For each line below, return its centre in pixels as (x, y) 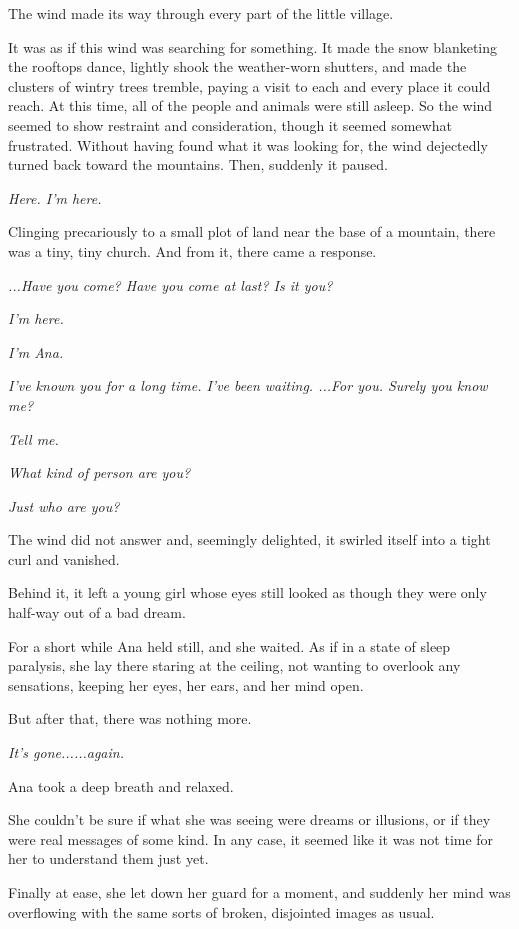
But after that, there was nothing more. (130, 718)
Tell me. (33, 438)
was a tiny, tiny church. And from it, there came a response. (192, 250)
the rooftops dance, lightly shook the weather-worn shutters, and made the (237, 66)
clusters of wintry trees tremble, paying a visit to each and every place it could (249, 85)
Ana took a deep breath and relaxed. (121, 785)
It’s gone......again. (66, 752)
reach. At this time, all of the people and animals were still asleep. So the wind (250, 105)
